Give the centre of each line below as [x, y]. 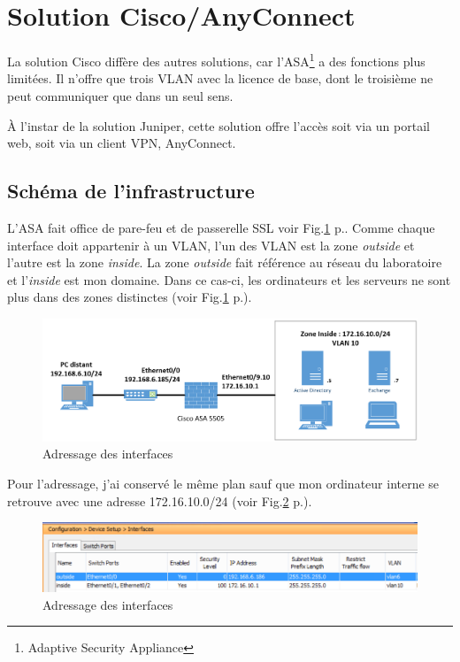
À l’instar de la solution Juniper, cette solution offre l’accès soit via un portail [218, 125]
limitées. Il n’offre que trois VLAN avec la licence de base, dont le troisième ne [220, 78]
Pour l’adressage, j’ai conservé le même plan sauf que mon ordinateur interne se [223, 483]
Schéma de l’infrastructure [131, 191]
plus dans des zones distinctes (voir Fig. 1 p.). [130, 297]
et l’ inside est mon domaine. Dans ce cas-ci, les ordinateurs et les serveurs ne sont [229, 279]
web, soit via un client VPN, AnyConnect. [122, 143]
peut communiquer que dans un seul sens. [120, 95]
